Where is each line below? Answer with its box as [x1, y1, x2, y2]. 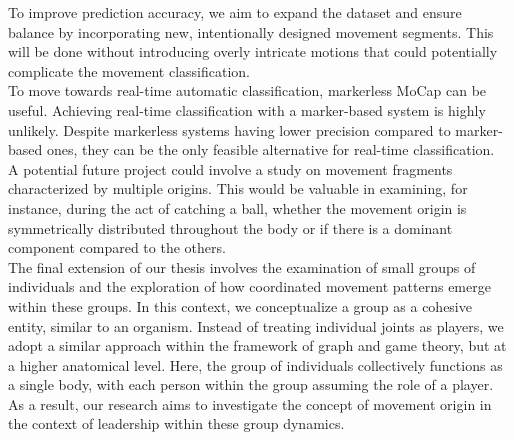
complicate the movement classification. [8, 60, 251, 81]
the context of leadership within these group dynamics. [8, 413, 345, 434]
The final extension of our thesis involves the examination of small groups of [8, 256, 476, 277]
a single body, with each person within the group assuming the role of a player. [8, 374, 494, 395]
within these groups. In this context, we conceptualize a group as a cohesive [8, 295, 472, 316]
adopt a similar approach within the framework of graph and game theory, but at [8, 335, 507, 356]
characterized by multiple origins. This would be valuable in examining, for [8, 178, 468, 199]
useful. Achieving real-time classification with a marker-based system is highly [8, 99, 486, 120]
